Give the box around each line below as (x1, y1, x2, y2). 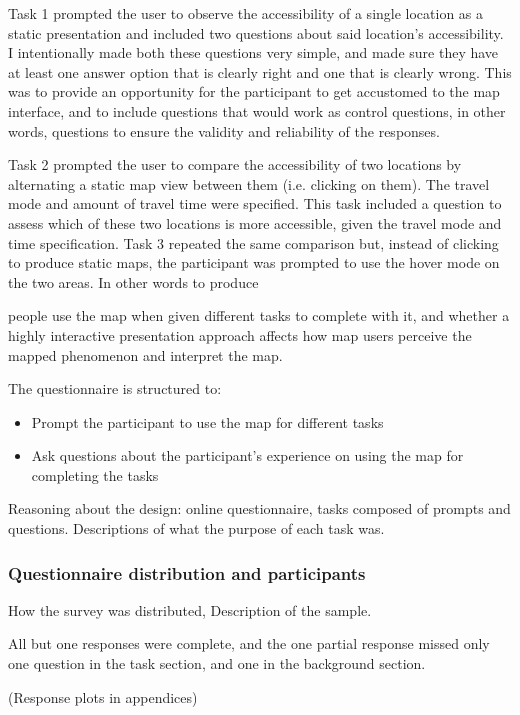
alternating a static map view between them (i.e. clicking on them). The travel (8, 173, 490, 194)
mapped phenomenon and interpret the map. (8, 344, 283, 365)
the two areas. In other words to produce (8, 271, 259, 292)
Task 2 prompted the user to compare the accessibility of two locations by (8, 154, 462, 175)
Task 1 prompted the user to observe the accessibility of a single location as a (8, 3, 484, 23)
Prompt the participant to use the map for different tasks (31, 411, 384, 432)
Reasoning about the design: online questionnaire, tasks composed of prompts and (8, 498, 511, 519)
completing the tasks (31, 464, 159, 485)
